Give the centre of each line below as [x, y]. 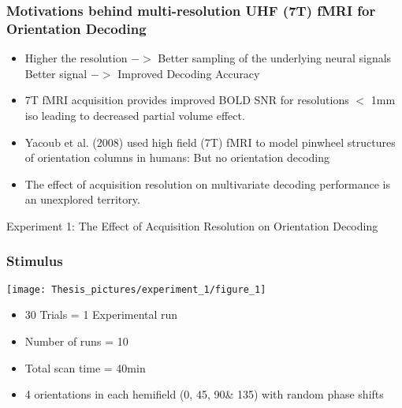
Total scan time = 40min [85, 367]
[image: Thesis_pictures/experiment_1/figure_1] [136, 289]
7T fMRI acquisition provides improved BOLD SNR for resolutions [187, 100]
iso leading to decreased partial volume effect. [135, 115]
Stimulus [35, 261]
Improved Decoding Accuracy [189, 73]
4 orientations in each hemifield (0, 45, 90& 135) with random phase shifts [204, 394]
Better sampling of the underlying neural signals [275, 58]
